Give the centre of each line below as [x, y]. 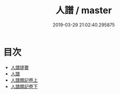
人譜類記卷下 [24, 86]
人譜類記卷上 [24, 80]
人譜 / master [84, 10]
